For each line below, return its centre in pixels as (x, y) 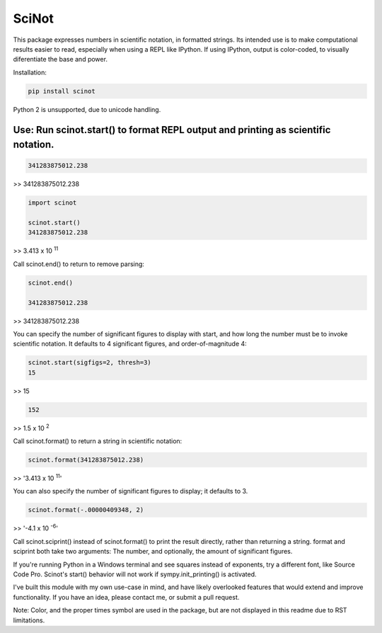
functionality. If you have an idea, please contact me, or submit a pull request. (126, 597)
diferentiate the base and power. (60, 59)
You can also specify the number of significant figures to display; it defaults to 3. (131, 491)
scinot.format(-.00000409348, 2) (86, 510)
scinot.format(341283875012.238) (86, 460)
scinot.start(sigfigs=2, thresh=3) (89, 363)
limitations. (29, 620)
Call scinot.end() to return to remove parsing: (79, 264)
